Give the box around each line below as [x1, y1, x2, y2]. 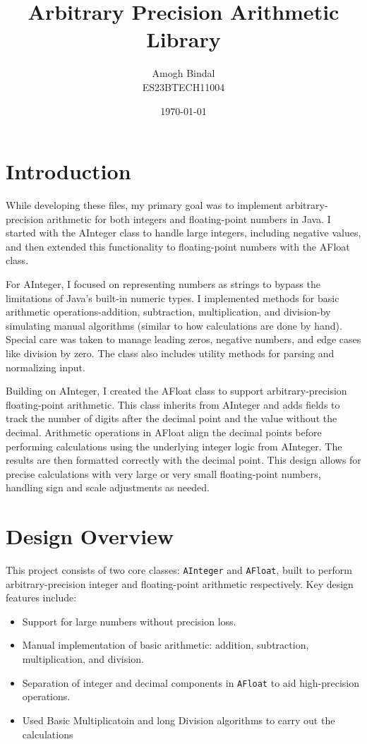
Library [146, 25, 221, 54]
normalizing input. [6, 359, 85, 374]
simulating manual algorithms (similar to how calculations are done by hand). [6, 318, 342, 332]
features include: [6, 590, 77, 605]
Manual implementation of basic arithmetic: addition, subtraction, [22, 637, 309, 652]
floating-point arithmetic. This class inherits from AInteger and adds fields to [6, 397, 340, 412]
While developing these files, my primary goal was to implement [6, 198, 283, 212]
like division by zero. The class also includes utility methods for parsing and [6, 345, 335, 360]
